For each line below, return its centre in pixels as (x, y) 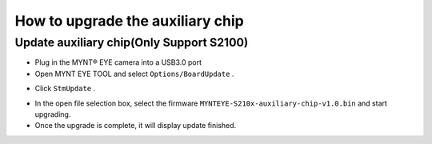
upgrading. (53, 114)
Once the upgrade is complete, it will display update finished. (136, 126)
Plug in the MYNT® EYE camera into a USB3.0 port (118, 62)
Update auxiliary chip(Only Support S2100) (132, 42)
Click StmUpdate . (65, 89)
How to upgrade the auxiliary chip (129, 21)
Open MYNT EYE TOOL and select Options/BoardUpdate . (134, 74)
